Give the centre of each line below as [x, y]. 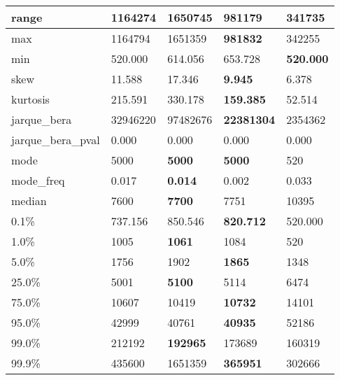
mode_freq [38, 180]
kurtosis [30, 99]
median [29, 200]
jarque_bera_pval [56, 140]
